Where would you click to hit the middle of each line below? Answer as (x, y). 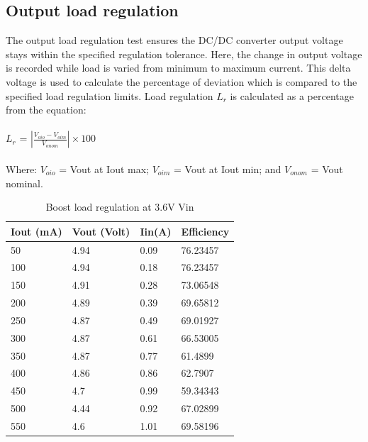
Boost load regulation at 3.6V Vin (120, 207)
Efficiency (205, 231)
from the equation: (46, 110)
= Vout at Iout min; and (228, 168)
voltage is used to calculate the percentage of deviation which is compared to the (182, 81)
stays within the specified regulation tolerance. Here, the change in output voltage (184, 54)
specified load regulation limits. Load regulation (110, 95)
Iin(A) (156, 231)
